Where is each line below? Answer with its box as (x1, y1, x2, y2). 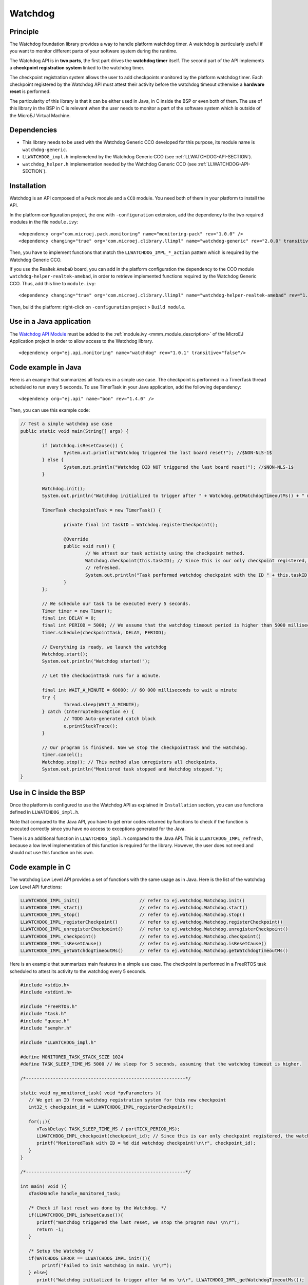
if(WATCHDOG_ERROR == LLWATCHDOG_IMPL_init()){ (28, 1255, 151, 1261)
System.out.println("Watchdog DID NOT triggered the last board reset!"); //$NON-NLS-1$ (63, 464, 294, 470)
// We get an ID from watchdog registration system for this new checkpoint (28, 1097, 226, 1103)
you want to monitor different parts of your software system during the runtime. (9, 48, 178, 54)
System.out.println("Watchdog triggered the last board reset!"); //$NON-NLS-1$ (63, 450, 272, 455)
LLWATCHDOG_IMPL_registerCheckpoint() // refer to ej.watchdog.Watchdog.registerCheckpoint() (20, 919, 283, 925)
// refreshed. (85, 565, 121, 571)
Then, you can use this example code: (9, 407, 90, 413)
